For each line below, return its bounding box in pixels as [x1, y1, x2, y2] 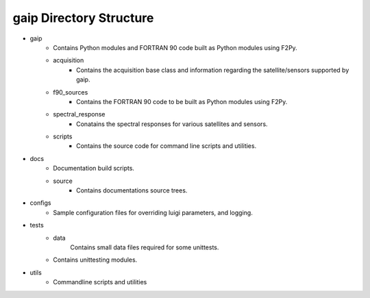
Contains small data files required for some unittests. [70, 243, 219, 251]
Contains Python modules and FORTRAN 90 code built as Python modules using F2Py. [53, 43, 297, 51]
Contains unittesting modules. [53, 256, 138, 264]
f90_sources [53, 88, 88, 96]
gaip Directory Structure [12, 10, 154, 25]
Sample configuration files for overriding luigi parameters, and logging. [53, 208, 253, 216]
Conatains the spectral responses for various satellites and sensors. [76, 120, 268, 128]
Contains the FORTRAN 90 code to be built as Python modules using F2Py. [76, 97, 288, 105]
